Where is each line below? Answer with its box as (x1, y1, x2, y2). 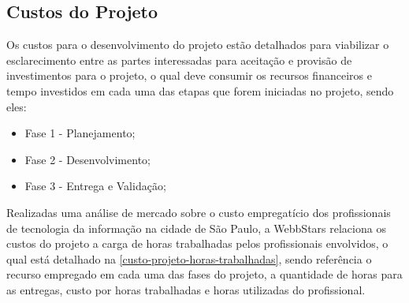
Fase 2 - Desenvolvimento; (24, 151, 151, 167)
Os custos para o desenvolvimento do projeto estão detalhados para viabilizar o (6, 36, 389, 53)
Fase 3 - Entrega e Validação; (24, 178, 166, 194)
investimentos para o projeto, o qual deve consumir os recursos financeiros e (6, 67, 372, 84)
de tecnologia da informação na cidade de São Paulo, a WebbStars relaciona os (6, 219, 386, 236)
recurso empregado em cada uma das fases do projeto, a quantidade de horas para (6, 266, 403, 282)
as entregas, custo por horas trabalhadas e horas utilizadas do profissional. (6, 281, 366, 297)
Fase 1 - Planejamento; (24, 125, 136, 141)
